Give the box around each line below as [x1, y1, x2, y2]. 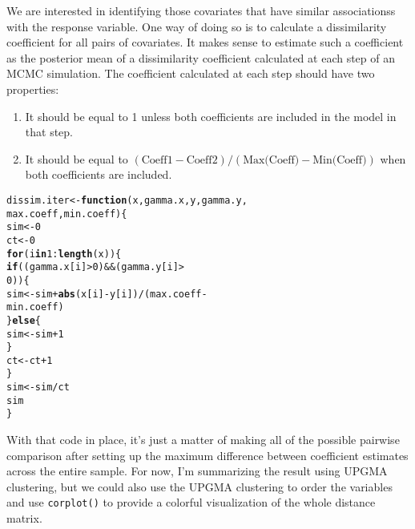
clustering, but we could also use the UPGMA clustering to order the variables [6, 478, 393, 495]
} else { [6, 314, 41, 326]
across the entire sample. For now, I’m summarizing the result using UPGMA [6, 462, 388, 479]
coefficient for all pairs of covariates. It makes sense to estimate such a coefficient [6, 34, 404, 50]
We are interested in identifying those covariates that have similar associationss [6, 2, 396, 18]
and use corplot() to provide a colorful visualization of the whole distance [6, 494, 376, 511]
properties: [6, 80, 59, 97]
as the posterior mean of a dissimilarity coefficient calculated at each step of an [6, 49, 396, 66]
